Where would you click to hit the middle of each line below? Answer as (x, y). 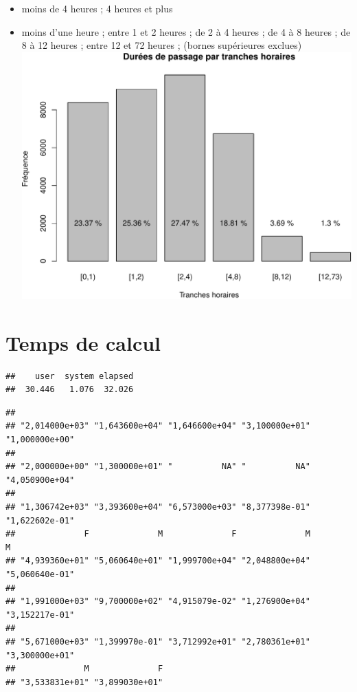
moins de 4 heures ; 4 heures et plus (97, 8)
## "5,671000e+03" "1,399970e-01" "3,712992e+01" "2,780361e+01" (158, 641)
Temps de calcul (83, 342)
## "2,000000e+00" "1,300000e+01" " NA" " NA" (158, 467)
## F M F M (158, 534)
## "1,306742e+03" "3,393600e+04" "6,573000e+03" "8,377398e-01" (158, 507)
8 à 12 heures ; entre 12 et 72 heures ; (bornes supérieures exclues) (162, 45)
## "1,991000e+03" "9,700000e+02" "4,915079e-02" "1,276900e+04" (158, 602)
